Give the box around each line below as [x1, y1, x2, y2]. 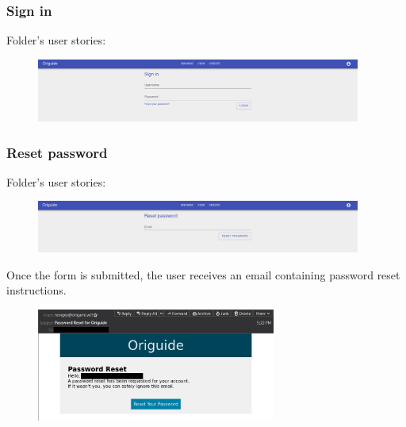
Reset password [6, 142, 108, 162]
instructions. [6, 282, 67, 298]
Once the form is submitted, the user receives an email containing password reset [6, 266, 400, 283]
